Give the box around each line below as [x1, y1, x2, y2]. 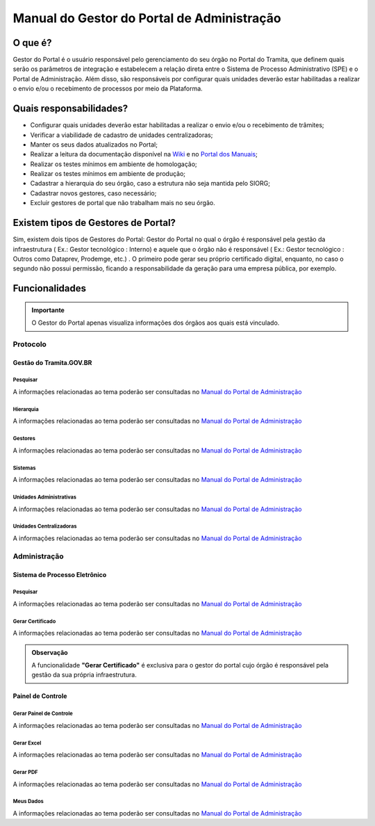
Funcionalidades [12, 282, 87, 295]
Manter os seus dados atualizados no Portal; [30, 140, 158, 149]
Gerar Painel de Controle [12, 710, 73, 718]
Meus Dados [12, 798, 44, 805]
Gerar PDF [12, 768, 38, 775]
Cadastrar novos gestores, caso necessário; [30, 188, 157, 197]
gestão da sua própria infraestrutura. [31, 671, 137, 679]
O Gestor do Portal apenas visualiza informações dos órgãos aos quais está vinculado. [31, 318, 280, 327]
